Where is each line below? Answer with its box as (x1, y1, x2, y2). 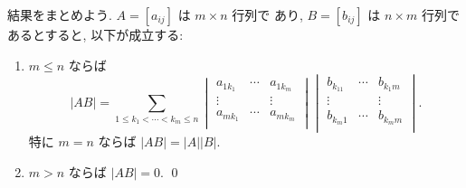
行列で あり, (232, 5, 303, 23)
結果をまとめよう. (7, 5, 112, 23)
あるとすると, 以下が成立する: (7, 25, 184, 43)
